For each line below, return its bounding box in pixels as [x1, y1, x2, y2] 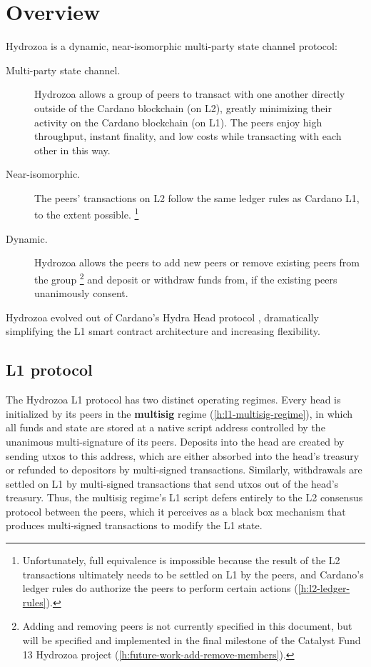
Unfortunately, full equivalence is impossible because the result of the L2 [22, 553, 340, 568]
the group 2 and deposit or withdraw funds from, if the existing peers [34, 269, 337, 286]
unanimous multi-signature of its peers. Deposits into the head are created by [6, 433, 345, 448]
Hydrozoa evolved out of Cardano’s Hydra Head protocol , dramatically [6, 309, 319, 324]
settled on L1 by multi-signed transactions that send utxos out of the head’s [6, 476, 339, 491]
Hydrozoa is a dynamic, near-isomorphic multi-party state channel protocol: [6, 39, 337, 54]
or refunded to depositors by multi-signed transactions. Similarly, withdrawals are [6, 462, 362, 477]
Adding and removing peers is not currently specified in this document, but [22, 618, 352, 633]
